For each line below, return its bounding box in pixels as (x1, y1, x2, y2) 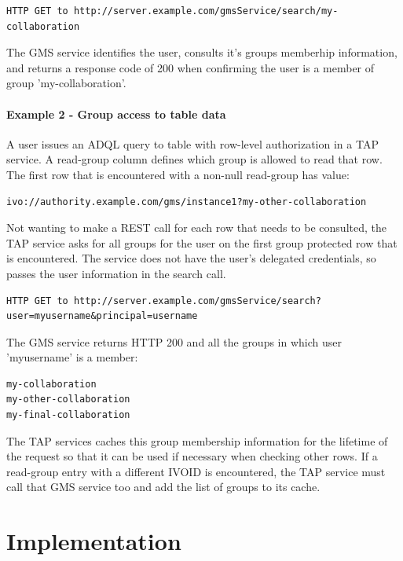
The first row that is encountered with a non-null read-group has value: (6, 166, 350, 182)
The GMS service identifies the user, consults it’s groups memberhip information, (6, 44, 398, 60)
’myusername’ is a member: (6, 349, 138, 365)
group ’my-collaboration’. (6, 75, 126, 91)
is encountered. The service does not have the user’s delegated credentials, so (6, 250, 376, 266)
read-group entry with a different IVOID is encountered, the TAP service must (6, 463, 386, 479)
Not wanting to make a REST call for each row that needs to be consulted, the (6, 219, 387, 236)
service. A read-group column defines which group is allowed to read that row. (6, 151, 383, 167)
